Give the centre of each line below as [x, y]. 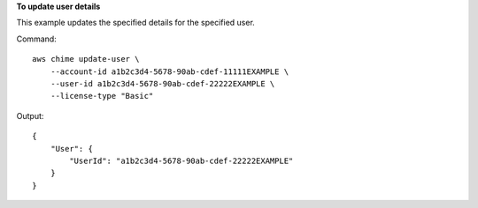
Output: [30, 115]
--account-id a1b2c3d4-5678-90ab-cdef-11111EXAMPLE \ [170, 71]
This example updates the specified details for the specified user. [136, 23]
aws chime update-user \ [86, 59]
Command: [36, 39]
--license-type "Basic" [102, 96]
